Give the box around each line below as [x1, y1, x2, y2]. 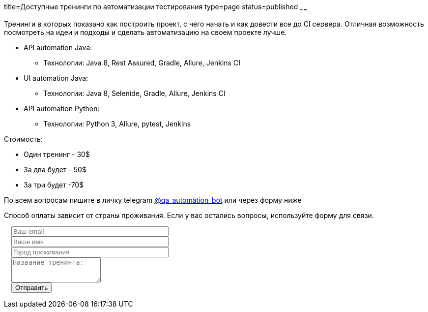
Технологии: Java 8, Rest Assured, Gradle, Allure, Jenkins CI [43, 58, 240, 67]
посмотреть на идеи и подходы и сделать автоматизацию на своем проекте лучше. [4, 28, 287, 36]
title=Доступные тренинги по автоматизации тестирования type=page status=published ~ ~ [4, 2, 308, 13]
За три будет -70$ [24, 180, 84, 189]
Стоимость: [4, 134, 43, 143]
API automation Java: [24, 43, 92, 52]
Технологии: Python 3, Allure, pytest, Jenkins [43, 119, 191, 128]
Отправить [15, 283, 48, 291]
